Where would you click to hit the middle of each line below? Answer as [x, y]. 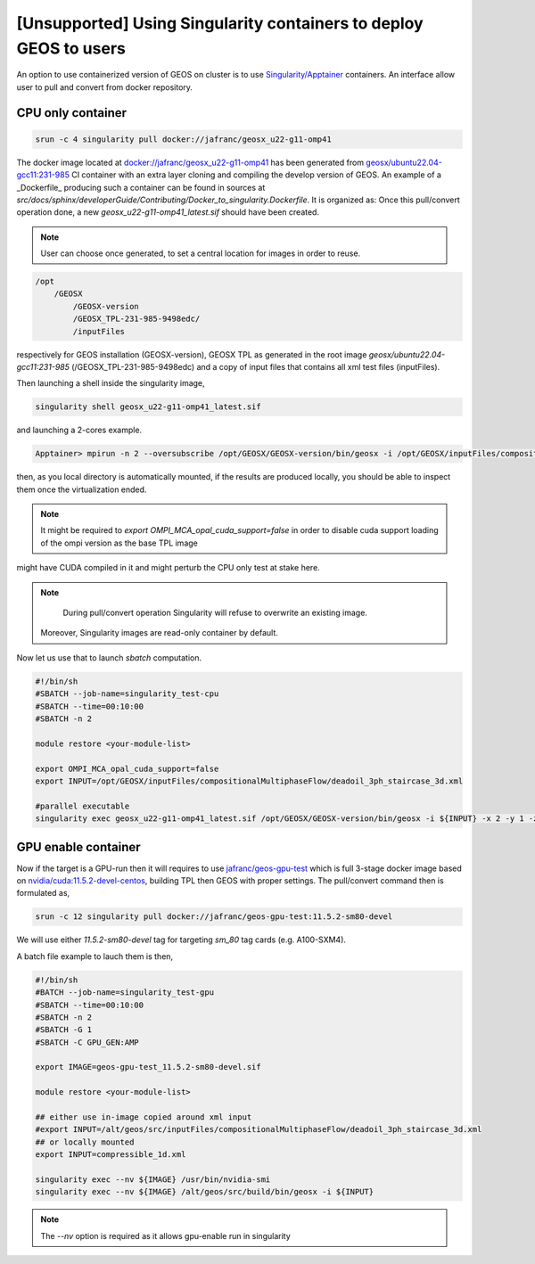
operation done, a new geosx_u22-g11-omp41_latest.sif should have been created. [168, 212]
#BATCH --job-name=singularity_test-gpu [124, 993]
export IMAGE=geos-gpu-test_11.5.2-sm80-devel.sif [148, 1067]
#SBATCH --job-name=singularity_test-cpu [127, 694]
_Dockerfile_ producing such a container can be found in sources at [141, 187]
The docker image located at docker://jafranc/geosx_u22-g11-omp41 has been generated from [190, 162]
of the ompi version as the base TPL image [119, 543]
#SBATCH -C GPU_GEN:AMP [87, 1042]
